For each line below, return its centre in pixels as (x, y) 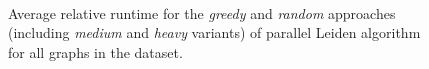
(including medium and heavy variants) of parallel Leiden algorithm (214, 32)
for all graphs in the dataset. (95, 51)
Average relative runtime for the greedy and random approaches (202, 12)
